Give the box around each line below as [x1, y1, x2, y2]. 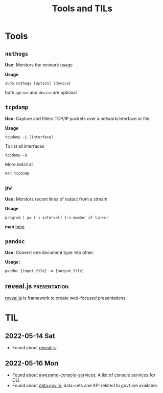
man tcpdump [5, 170, 29, 176]
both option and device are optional [5, 89, 77, 95]
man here [5, 224, 25, 229]
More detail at [5, 161, 33, 167]
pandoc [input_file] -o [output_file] [5, 269, 84, 274]
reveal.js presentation [5, 282, 69, 290]
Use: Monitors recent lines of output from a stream [5, 196, 108, 202]
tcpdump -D [5, 153, 27, 158]
